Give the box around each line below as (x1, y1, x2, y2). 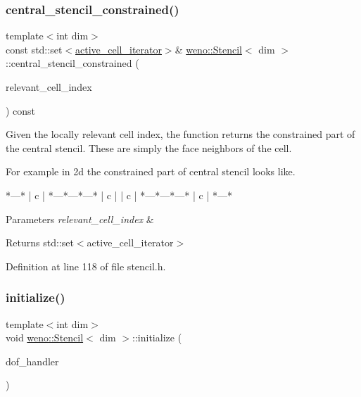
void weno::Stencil (6, 330, 84, 345)
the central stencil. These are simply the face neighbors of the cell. (6, 140, 292, 155)
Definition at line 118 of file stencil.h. (6, 258, 166, 273)
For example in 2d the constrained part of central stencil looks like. (6, 164, 296, 179)
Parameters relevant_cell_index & (6, 211, 154, 226)
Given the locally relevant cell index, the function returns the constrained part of (6, 127, 355, 141)
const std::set (6, 42, 63, 56)
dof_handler (6, 353, 59, 368)
